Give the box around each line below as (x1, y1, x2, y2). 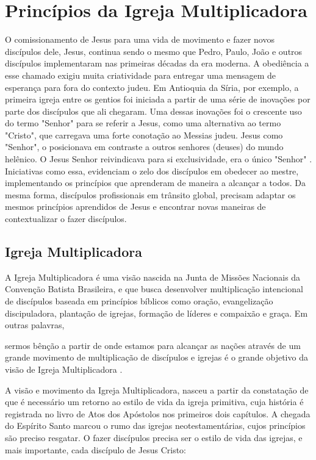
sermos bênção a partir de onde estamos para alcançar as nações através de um (5, 339, 301, 351)
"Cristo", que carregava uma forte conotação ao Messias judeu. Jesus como (5, 128, 283, 141)
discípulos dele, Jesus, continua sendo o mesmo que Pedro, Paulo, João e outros (5, 45, 303, 57)
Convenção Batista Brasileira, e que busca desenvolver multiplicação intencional (5, 282, 303, 295)
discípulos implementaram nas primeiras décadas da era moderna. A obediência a (5, 57, 309, 70)
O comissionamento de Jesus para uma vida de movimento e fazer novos (5, 33, 275, 46)
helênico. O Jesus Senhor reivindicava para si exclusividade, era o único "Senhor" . (5, 153, 312, 165)
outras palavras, (5, 318, 65, 331)
